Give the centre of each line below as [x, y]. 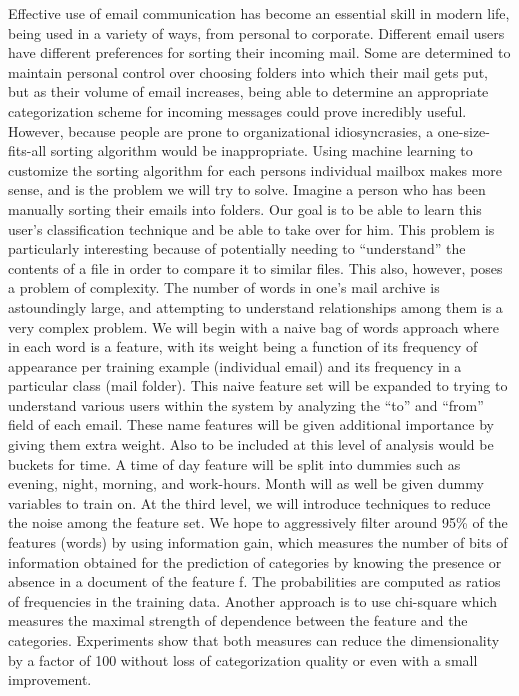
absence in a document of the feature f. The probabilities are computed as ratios [254, 581]
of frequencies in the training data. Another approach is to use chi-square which [252, 600]
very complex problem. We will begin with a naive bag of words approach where [254, 326]
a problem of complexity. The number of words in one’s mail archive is [224, 287]
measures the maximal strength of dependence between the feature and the [238, 620]
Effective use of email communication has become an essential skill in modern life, [259, 13]
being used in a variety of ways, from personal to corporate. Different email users [256, 32]
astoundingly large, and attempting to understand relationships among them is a [255, 306]
